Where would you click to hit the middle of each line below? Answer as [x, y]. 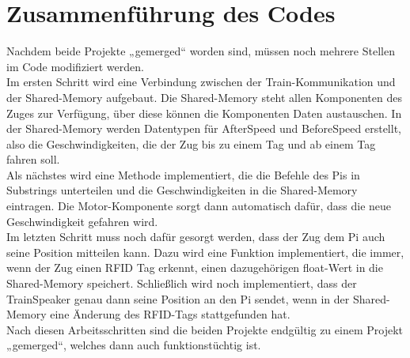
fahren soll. [33, 159]
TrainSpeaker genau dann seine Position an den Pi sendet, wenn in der [178, 298]
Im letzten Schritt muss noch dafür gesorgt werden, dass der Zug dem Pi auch [196, 237]
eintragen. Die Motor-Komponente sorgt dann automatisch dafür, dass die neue [199, 206]
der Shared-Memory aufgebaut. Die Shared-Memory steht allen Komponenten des [204, 97]
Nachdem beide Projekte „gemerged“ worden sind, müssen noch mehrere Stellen [201, 51]
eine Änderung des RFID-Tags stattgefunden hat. [170, 314]
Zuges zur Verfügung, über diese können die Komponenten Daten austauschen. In [204, 113]
